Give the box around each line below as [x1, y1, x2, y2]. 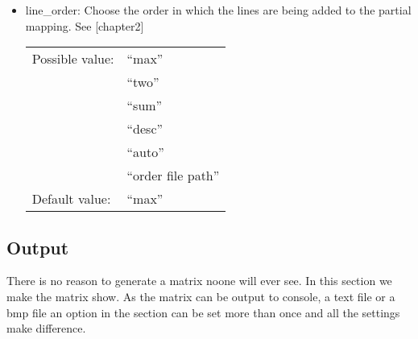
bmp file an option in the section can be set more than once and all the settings [6, 304, 400, 320]
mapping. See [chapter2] [25, 17, 144, 34]
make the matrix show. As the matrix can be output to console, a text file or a [6, 287, 395, 304]
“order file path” [126, 166, 220, 185]
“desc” [126, 119, 163, 138]
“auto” [126, 143, 164, 162]
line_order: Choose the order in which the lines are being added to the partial [25, 2, 412, 18]
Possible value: [31, 49, 114, 68]
